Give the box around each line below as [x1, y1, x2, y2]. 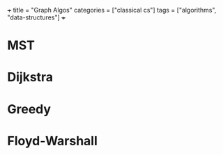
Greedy [7, 101, 51, 117]
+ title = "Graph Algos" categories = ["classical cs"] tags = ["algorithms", [7, 6, 217, 14]
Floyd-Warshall [7, 133, 98, 149]
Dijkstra [7, 70, 54, 85]
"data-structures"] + [7, 13, 66, 22]
